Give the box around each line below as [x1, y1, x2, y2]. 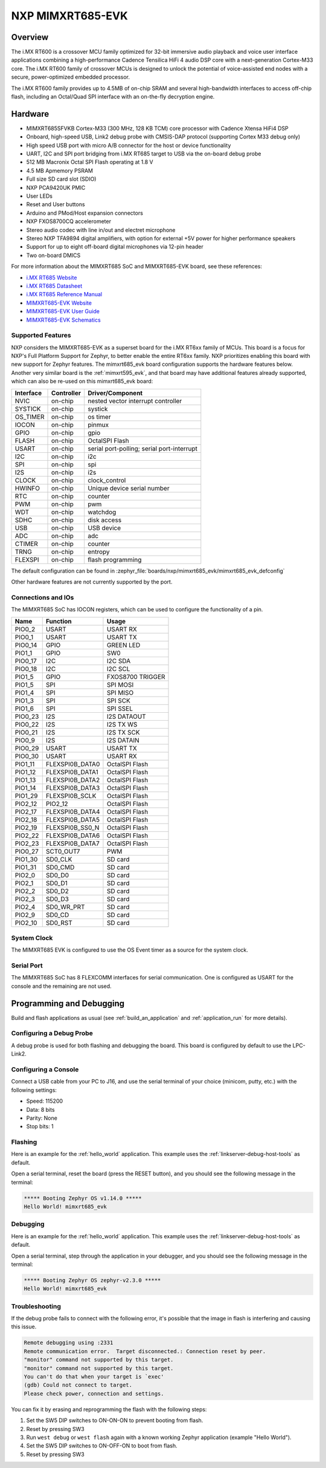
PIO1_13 [14, 776, 36, 784]
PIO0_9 [14, 736, 36, 744]
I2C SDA [106, 657, 131, 665]
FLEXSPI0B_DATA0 [45, 759, 100, 768]
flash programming [88, 555, 142, 563]
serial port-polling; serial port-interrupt [88, 444, 198, 453]
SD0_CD [45, 911, 69, 919]
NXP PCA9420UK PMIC [26, 184, 86, 191]
